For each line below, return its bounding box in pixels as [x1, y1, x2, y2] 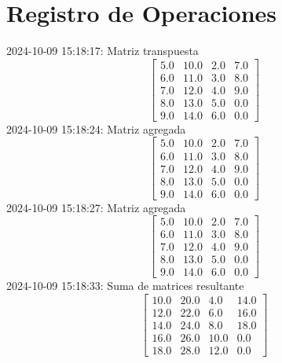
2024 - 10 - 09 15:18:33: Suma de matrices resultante [6, 277, 244, 294]
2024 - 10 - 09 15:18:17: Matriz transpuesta [6, 42, 199, 59]
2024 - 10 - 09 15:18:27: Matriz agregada [6, 199, 186, 215]
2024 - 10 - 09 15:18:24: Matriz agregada [6, 120, 186, 137]
